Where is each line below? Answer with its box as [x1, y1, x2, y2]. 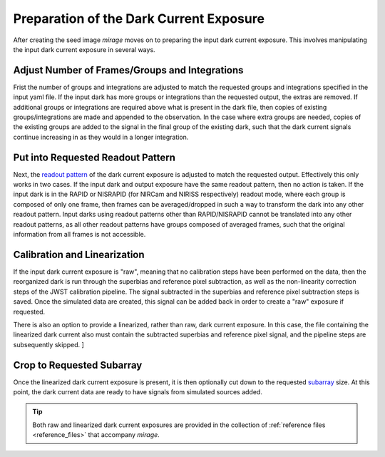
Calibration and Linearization [13, 248, 145, 260]
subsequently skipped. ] [13, 340, 85, 349]
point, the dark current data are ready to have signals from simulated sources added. [13, 387, 263, 396]
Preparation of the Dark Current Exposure [13, 11, 265, 26]
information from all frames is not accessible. [13, 230, 146, 239]
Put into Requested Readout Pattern [13, 151, 176, 163]
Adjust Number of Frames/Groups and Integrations [13, 64, 244, 76]
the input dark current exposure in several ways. [13, 45, 156, 53]
